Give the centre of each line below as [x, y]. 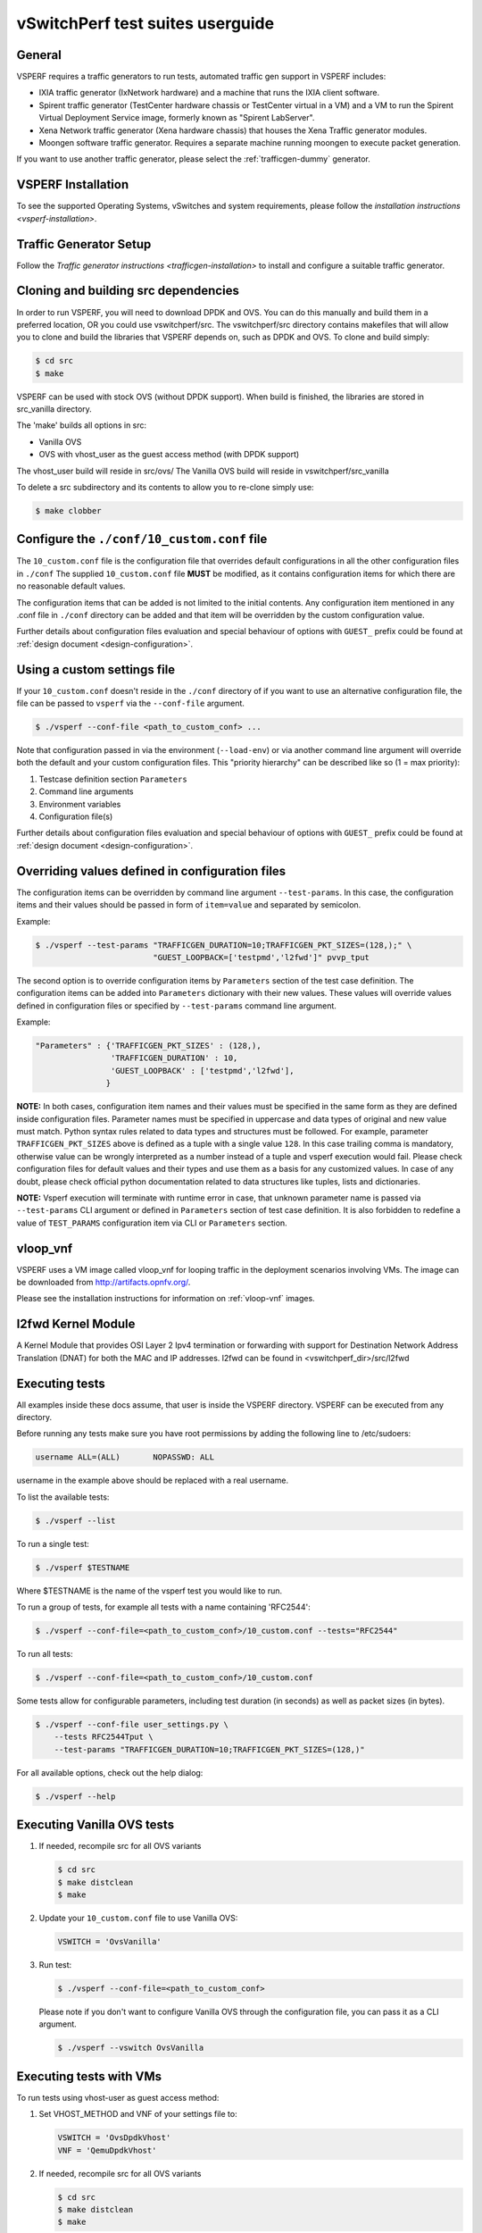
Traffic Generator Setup [84, 244]
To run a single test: [53, 1543]
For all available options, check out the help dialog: [110, 1772]
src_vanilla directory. [54, 409]
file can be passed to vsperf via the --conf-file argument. [131, 703]
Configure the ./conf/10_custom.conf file [142, 539]
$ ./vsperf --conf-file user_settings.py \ [132, 1724]
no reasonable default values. [71, 586]
